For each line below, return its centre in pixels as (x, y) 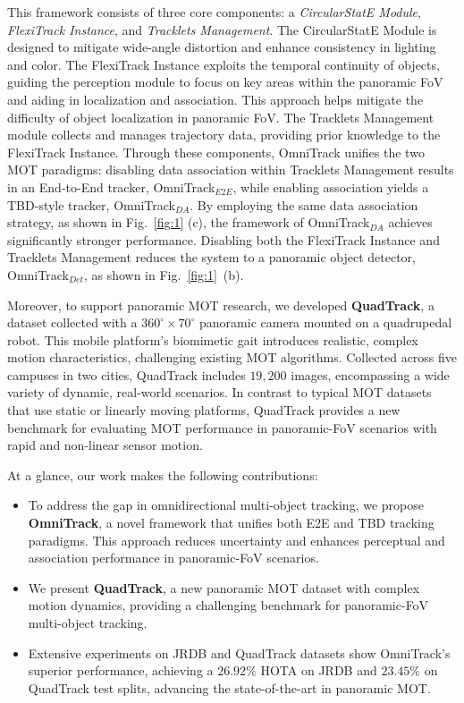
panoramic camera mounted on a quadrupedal (326, 322)
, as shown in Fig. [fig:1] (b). (164, 274)
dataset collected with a (72, 322)
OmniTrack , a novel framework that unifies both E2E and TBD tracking (231, 523)
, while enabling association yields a (331, 186)
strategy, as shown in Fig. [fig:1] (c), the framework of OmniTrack (189, 222)
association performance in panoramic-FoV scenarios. (173, 558)
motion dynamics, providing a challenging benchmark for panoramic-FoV (228, 605)
